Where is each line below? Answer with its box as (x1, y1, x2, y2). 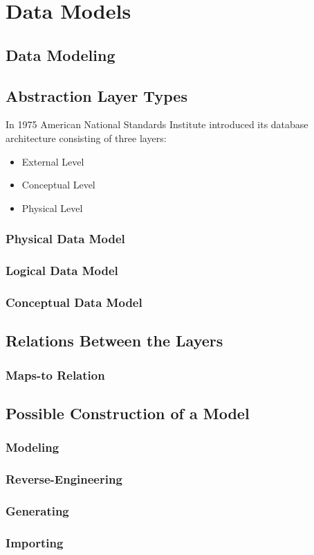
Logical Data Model (6, 262, 118, 279)
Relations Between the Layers (6, 330, 223, 351)
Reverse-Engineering (6, 470, 122, 488)
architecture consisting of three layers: (6, 130, 167, 145)
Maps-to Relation (6, 366, 105, 383)
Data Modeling (6, 44, 116, 65)
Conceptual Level (21, 177, 95, 192)
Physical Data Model (6, 230, 125, 247)
